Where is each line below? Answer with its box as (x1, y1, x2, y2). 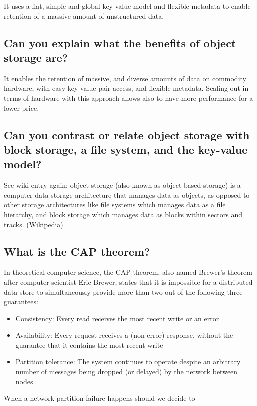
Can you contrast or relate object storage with (4, 127, 250, 142)
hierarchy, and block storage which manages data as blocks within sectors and (4, 209, 242, 219)
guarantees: (4, 296, 38, 307)
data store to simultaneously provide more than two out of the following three (4, 286, 243, 297)
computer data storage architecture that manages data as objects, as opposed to (4, 189, 250, 200)
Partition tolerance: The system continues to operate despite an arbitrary (15, 356, 241, 367)
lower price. (4, 102, 39, 113)
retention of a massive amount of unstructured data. (4, 10, 164, 21)
